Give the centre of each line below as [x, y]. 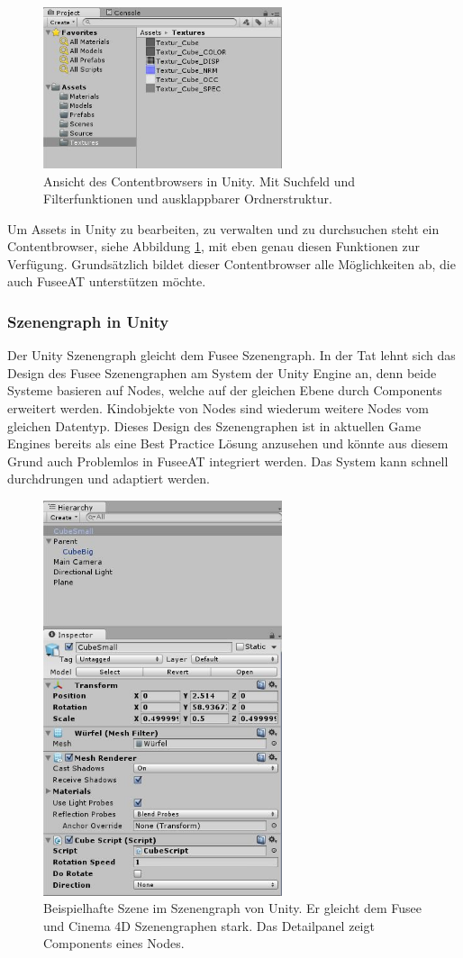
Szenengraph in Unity [88, 321]
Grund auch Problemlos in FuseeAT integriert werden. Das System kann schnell [228, 461]
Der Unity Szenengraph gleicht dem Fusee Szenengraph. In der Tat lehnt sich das [231, 355]
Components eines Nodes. [114, 943]
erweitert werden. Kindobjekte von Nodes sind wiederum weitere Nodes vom [218, 408]
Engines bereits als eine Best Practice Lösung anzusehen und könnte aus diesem [228, 443]
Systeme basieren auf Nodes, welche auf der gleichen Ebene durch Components [225, 390]
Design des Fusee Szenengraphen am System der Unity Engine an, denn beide [222, 372]
